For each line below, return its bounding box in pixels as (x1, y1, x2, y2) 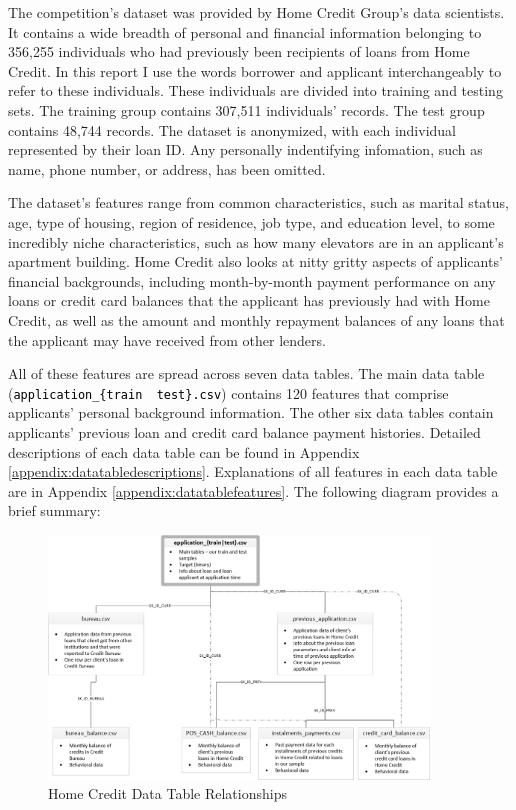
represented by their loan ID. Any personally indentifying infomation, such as (8, 139, 483, 160)
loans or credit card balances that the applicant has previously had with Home (8, 290, 490, 311)
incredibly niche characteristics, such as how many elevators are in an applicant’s (8, 231, 504, 252)
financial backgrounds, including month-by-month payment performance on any (8, 270, 496, 291)
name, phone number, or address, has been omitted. (8, 158, 326, 179)
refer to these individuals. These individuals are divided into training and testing (8, 80, 503, 101)
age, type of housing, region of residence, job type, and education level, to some (8, 211, 495, 232)
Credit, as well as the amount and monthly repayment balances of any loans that (8, 309, 505, 330)
